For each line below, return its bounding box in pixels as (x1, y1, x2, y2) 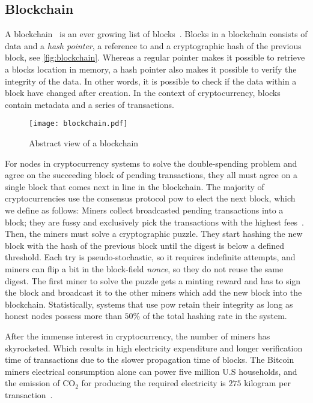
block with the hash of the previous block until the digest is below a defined (5, 239, 285, 251)
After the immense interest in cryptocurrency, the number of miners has (5, 329, 270, 342)
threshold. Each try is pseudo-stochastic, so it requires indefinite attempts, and (5, 251, 296, 263)
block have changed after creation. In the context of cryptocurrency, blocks (5, 86, 281, 99)
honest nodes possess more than (5, 309, 122, 322)
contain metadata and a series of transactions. (5, 98, 174, 110)
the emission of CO (5, 377, 76, 389)
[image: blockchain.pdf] (29, 119, 128, 128)
